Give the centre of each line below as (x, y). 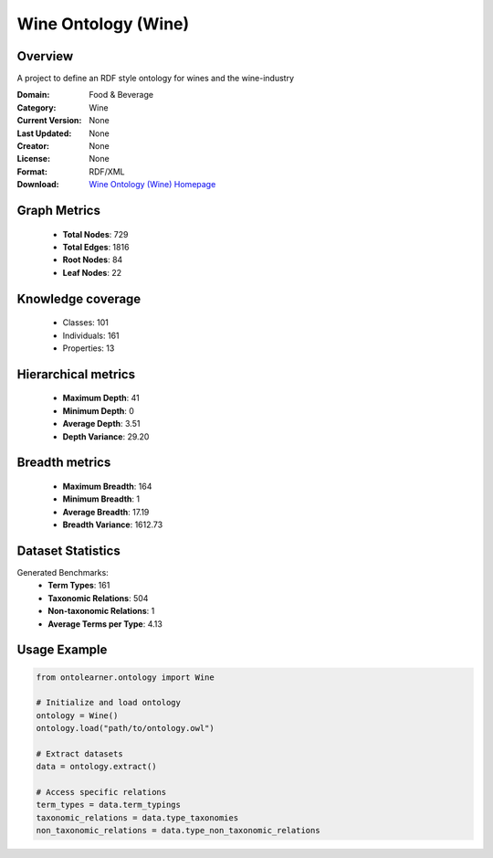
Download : (38, 185)
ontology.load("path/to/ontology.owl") (125, 728)
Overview (45, 56)
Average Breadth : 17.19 (106, 512)
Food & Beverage (121, 95)
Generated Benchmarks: (63, 573)
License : (33, 159)
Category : (37, 107)
